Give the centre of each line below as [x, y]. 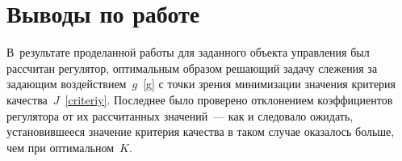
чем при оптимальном [61, 147]
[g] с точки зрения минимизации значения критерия [270, 84]
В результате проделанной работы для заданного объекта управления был [188, 52]
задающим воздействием [67, 84]
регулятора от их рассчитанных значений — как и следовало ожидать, [180, 115]
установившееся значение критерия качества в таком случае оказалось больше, [201, 131]
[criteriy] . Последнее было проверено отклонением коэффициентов [229, 99]
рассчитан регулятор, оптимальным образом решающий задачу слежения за [192, 68]
